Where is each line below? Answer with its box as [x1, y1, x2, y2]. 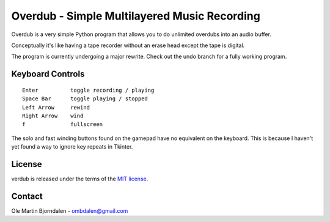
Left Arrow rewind [22, 104, 90, 111]
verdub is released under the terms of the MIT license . [11, 175, 148, 182]
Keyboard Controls [11, 69, 85, 80]
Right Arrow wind [22, 112, 84, 119]
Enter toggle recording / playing [22, 86, 155, 94]
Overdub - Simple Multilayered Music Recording [11, 9, 261, 23]
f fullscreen [22, 121, 103, 128]
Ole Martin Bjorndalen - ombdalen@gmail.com [11, 207, 128, 214]
